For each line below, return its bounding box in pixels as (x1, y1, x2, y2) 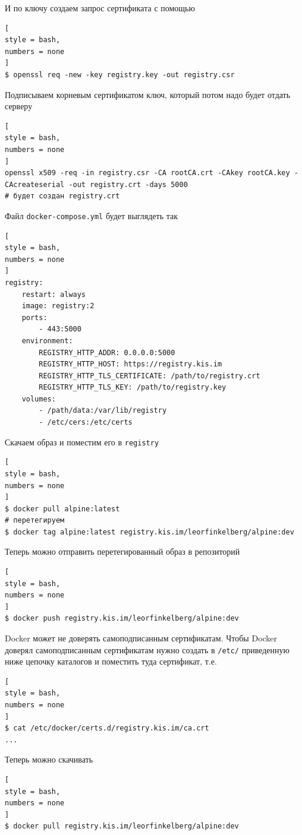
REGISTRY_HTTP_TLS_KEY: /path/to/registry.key (39, 383, 227, 392)
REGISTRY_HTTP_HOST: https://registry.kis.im (39, 360, 222, 369)
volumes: (21, 394, 56, 403)
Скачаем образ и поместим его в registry (5, 435, 159, 448)
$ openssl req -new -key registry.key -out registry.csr (5, 70, 235, 79)
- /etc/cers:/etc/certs (39, 418, 133, 427)
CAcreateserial (5, 180, 65, 189)
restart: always (21, 290, 86, 299)
